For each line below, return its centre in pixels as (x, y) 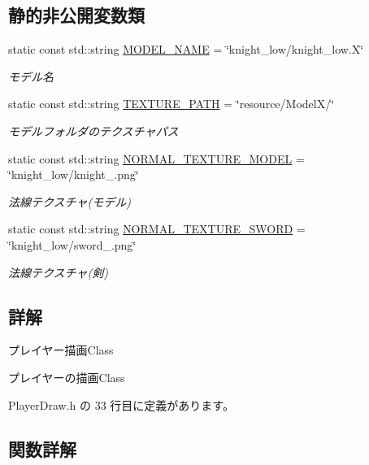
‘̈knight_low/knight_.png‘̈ (74, 174)
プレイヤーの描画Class (67, 377)
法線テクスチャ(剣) (58, 272)
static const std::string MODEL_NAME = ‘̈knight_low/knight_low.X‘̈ (186, 49)
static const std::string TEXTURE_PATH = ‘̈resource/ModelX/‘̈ (171, 104)
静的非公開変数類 (76, 15)
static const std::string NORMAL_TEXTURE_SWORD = (157, 229)
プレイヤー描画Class (61, 350)
